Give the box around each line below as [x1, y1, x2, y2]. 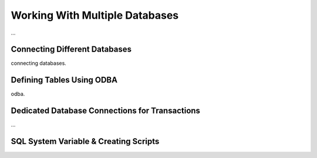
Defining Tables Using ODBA [11, 75, 117, 85]
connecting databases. [11, 60, 67, 67]
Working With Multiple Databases [11, 9, 179, 22]
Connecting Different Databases [11, 44, 132, 54]
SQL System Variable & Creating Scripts [11, 136, 160, 146]
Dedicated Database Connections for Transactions [11, 106, 201, 116]
